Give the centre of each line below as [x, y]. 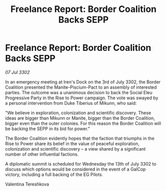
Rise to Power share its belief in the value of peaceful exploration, [72, 144]
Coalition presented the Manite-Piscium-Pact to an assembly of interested [81, 87]
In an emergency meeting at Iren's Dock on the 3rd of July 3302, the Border [83, 82]
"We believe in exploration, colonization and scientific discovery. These [78, 113]
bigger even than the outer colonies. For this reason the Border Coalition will [83, 123]
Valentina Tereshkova [27, 184]
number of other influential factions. [42, 154]
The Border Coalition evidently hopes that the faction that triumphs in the [80, 138]
